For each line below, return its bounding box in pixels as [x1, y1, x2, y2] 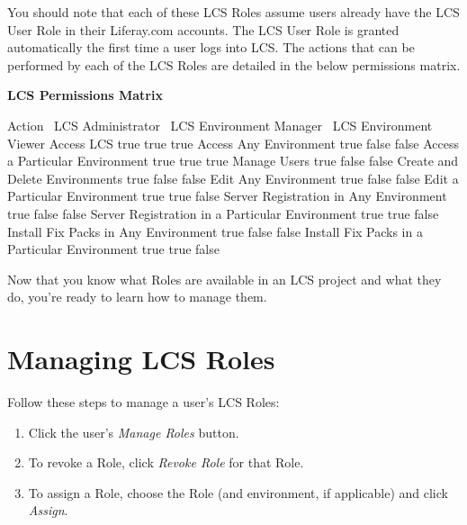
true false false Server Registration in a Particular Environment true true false [7, 204, 439, 222]
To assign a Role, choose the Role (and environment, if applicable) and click [28, 483, 448, 502]
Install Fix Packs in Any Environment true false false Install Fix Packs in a [7, 222, 423, 240]
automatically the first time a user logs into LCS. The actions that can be [7, 38, 415, 57]
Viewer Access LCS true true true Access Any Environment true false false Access [7, 133, 460, 152]
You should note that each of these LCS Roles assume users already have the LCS [7, 3, 460, 21]
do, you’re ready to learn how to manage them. [7, 287, 267, 306]
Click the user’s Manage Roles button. [28, 422, 239, 441]
